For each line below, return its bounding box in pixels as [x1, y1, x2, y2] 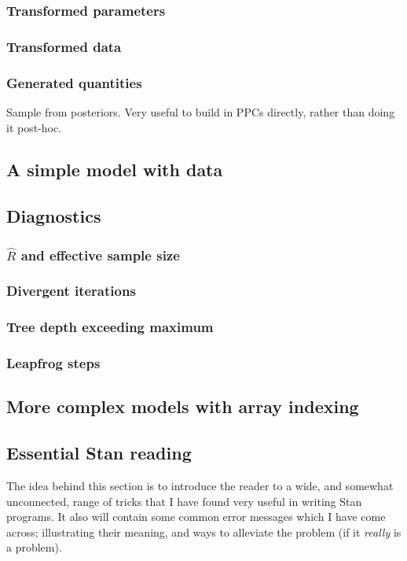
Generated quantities [6, 72, 142, 92]
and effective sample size [20, 245, 180, 264]
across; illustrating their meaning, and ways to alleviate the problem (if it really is [6, 523, 401, 540]
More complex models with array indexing [6, 394, 359, 419]
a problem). [6, 539, 62, 555]
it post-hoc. [6, 119, 62, 135]
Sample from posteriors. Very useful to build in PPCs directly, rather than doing [6, 103, 395, 120]
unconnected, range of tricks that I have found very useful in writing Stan [6, 493, 362, 509]
